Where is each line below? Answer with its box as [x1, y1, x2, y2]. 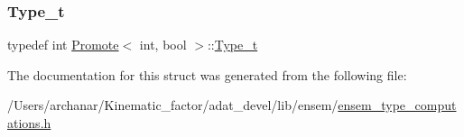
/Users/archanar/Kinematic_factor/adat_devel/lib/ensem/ [7, 96, 339, 114]
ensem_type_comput [338, 96, 457, 114]
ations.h [7, 114, 51, 132]
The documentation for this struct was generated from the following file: [7, 65, 407, 84]
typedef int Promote [7, 35, 119, 54]
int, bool [139, 35, 187, 54]
